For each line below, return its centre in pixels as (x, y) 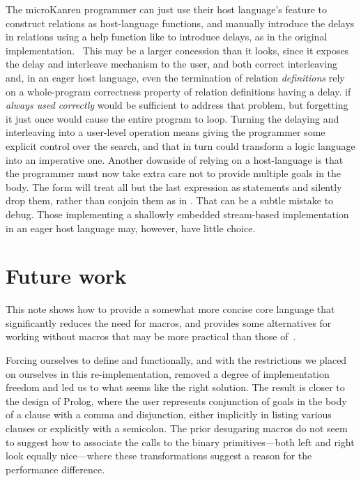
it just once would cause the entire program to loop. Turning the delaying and (172, 118)
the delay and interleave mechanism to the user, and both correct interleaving (171, 64)
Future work (66, 276)
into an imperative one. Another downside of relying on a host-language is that (175, 159)
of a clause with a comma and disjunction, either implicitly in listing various (169, 414)
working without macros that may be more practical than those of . (151, 336)
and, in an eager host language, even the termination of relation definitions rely (175, 77)
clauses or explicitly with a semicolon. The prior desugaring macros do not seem (177, 428)
